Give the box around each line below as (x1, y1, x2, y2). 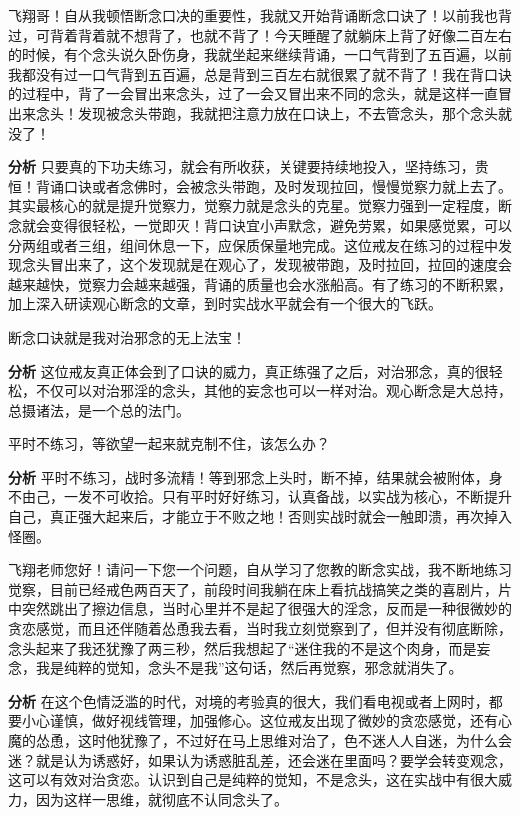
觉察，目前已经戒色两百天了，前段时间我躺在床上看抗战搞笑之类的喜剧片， (8, 578, 498, 599)
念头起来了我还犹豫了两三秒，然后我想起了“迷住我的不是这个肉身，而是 (8, 637, 477, 658)
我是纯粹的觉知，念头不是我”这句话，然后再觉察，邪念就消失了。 (35, 657, 463, 678)
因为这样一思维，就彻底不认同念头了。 (35, 788, 288, 809)
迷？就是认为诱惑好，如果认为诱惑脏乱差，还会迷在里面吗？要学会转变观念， (8, 749, 512, 770)
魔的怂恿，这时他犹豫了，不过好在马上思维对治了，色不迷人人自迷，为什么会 (8, 730, 512, 750)
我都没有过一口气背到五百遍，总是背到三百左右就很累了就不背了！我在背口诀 (8, 63, 512, 84)
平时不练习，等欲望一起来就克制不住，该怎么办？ (8, 433, 330, 454)
